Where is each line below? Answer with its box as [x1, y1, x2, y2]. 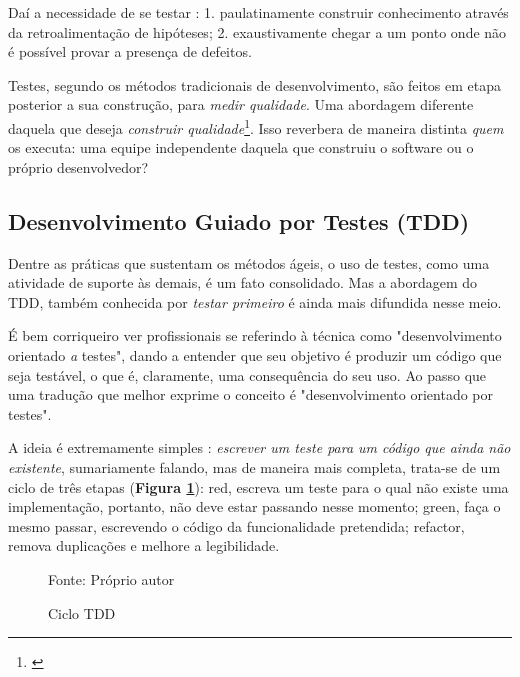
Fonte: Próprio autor [48, 568, 175, 589]
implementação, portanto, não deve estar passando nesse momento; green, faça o [8, 496, 501, 517]
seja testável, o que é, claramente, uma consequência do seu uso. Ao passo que [8, 364, 487, 385]
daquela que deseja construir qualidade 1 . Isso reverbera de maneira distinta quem [8, 114, 504, 138]
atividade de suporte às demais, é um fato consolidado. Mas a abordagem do [8, 272, 478, 293]
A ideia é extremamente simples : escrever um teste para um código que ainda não [8, 437, 511, 458]
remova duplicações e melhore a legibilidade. [8, 535, 280, 556]
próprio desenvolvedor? [8, 156, 149, 177]
